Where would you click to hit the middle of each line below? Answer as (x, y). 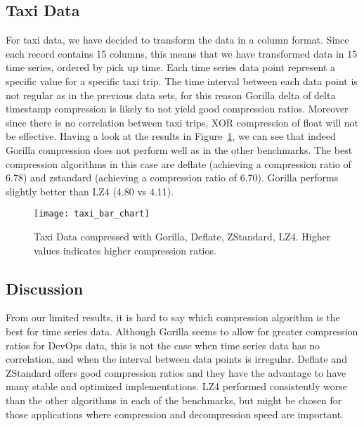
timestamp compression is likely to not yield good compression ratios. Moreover (177, 109)
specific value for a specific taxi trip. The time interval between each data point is (182, 80)
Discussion (45, 288)
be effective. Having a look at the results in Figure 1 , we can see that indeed (171, 136)
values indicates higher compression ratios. (125, 250)
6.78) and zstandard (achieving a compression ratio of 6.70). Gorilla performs (172, 177)
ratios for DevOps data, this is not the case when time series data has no (163, 345)
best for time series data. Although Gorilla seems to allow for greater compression (182, 331)
